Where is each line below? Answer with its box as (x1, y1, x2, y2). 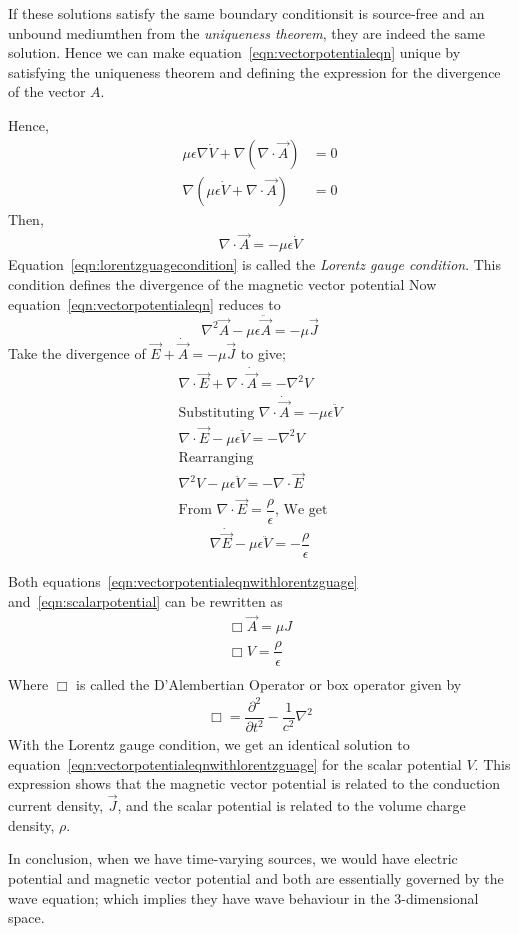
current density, (8, 795, 104, 816)
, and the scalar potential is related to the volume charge (117, 795, 466, 816)
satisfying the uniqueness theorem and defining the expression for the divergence (8, 61, 501, 82)
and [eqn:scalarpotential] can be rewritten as (8, 590, 283, 611)
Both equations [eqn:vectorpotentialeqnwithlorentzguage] (8, 571, 358, 592)
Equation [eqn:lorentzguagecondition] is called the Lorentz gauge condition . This (8, 254, 502, 275)
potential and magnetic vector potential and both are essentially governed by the (8, 867, 504, 888)
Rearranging (178, 450, 254, 465)
